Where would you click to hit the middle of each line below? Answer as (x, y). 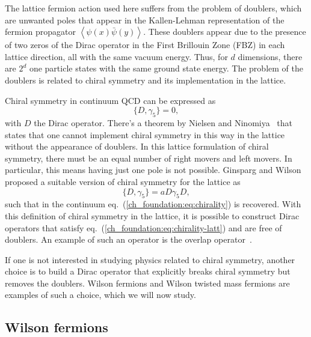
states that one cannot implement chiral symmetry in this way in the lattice (145, 134)
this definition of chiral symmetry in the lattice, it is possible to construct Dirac (152, 215)
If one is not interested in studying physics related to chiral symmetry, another (150, 259)
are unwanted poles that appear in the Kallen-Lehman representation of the (145, 20)
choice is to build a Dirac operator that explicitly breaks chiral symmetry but (148, 271)
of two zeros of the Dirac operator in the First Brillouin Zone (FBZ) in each (145, 45)
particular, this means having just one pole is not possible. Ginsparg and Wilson (153, 170)
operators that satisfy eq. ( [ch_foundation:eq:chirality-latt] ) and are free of (143, 227)
